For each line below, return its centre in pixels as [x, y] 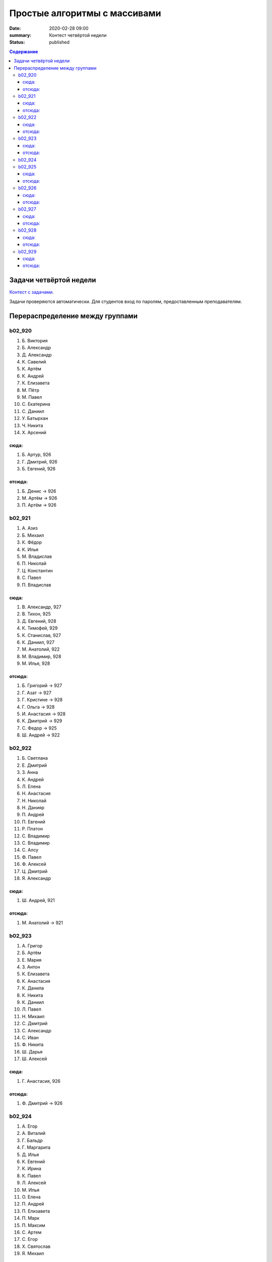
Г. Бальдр [32, 1140]
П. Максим [33, 1225]
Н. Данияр [33, 808]
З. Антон [31, 967]
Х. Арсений [34, 432]
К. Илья [30, 549]
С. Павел [31, 577]
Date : [15, 28]
